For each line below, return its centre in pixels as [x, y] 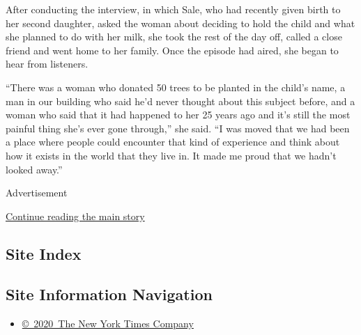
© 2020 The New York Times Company [108, 324]
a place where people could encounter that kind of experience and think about [173, 142]
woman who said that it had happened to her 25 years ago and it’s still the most [178, 115]
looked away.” [34, 169]
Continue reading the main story [75, 216]
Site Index [44, 253]
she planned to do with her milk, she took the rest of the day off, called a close [174, 37]
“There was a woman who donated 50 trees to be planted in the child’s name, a [176, 87]
